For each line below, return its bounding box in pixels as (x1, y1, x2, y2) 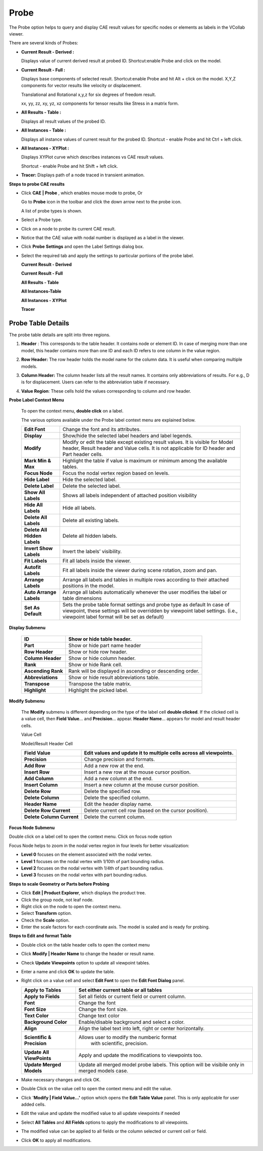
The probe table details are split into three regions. (9, 332, 111, 338)
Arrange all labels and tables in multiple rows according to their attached (62, 576, 229, 583)
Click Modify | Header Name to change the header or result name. (21, 951, 155, 957)
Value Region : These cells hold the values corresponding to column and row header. (21, 388, 191, 394)
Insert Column (24, 781, 58, 788)
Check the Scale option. (21, 917, 70, 923)
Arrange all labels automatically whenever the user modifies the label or (62, 589, 227, 596)
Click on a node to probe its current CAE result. (21, 226, 116, 231)
